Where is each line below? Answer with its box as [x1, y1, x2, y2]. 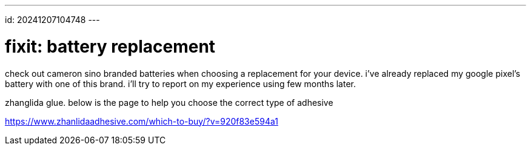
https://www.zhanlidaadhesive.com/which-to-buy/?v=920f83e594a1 [5, 116, 278, 126]
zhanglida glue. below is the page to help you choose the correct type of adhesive [5, 97, 333, 108]
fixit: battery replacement [5, 36, 216, 57]
